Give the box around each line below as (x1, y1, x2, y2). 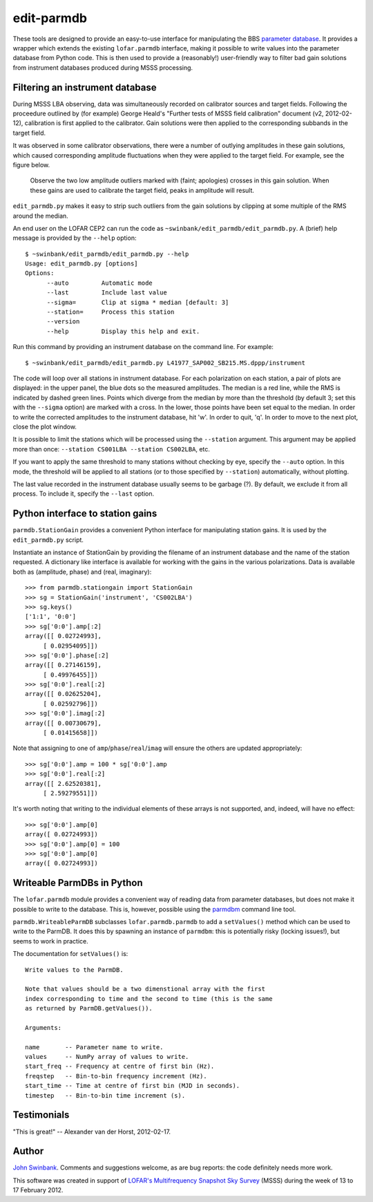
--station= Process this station (46, 308, 175, 316)
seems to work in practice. (12, 937, 89, 945)
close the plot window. (12, 422, 77, 431)
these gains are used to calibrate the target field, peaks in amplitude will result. (30, 186, 255, 194)
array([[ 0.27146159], (25, 661, 102, 669)
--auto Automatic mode (46, 279, 153, 287)
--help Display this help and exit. (46, 327, 200, 335)
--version (46, 318, 80, 326)
